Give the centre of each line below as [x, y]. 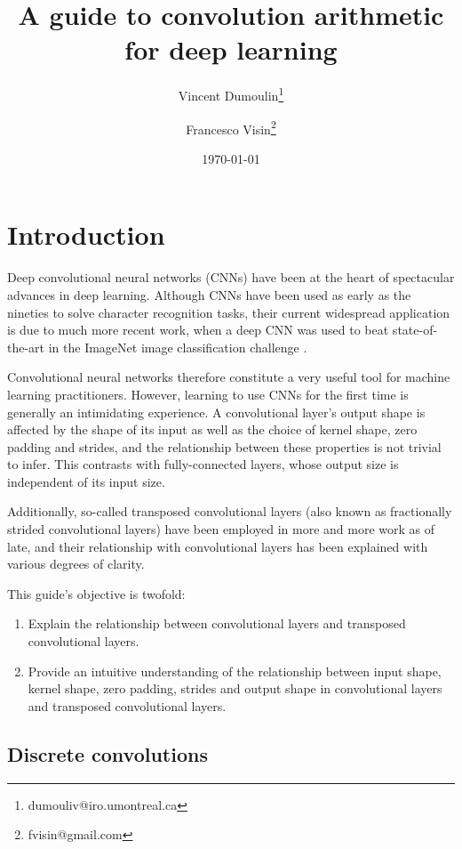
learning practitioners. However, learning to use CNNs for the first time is [208, 394]
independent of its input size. [86, 481]
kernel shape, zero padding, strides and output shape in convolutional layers [235, 688]
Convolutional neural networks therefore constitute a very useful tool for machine [229, 377]
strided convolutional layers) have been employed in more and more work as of [221, 529]
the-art [26, 347]
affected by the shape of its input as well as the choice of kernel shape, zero [212, 429]
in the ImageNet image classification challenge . [178, 347]
